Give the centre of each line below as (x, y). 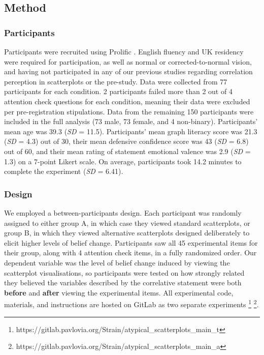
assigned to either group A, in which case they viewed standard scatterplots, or (127, 223)
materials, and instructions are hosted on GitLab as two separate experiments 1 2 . (131, 303)
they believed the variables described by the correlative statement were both (123, 283)
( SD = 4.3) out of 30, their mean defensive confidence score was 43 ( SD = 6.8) (126, 141)
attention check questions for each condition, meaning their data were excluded (127, 101)
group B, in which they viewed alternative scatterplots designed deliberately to (127, 233)
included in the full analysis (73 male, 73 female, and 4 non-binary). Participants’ (131, 121)
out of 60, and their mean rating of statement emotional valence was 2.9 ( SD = (127, 151)
